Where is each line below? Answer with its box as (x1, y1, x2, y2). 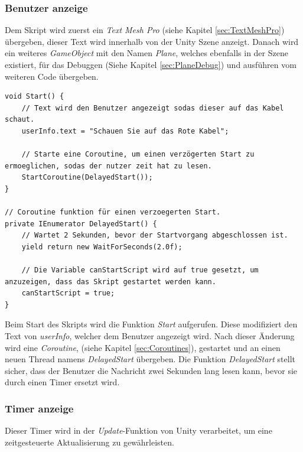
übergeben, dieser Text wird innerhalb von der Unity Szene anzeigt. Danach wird (5, 35, 299, 47)
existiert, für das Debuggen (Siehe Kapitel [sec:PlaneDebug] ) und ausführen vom (5, 58, 297, 70)
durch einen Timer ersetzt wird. (5, 376, 120, 388)
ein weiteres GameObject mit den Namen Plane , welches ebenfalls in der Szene (5, 47, 288, 59)
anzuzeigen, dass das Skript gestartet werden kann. (5, 277, 216, 286)
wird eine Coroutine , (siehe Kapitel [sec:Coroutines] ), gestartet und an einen (5, 341, 281, 353)
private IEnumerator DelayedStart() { (5, 219, 157, 228)
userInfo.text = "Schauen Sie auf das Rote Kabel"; (21, 126, 229, 135)
